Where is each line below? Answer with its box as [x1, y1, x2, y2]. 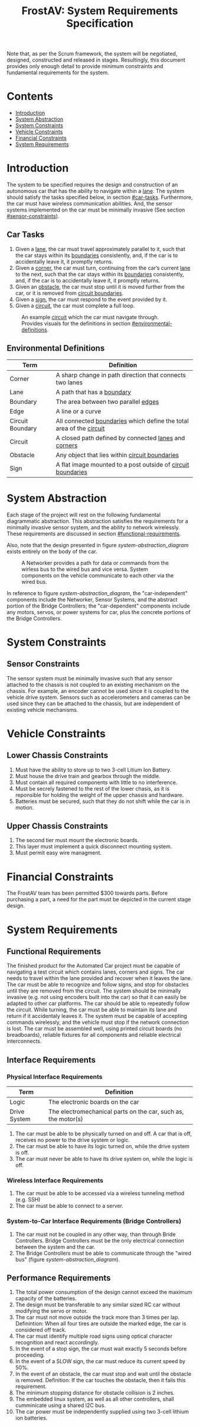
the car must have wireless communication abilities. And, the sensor [6, 200, 173, 207]
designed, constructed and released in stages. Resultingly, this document [6, 56, 185, 63]
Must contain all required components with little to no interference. [15, 779, 178, 786]
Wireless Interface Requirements [6, 1176, 104, 1184]
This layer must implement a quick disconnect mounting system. [15, 843, 172, 850]
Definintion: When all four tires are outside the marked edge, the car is [15, 1320, 187, 1327]
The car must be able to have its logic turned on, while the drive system [15, 1143, 190, 1150]
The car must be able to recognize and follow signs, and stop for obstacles [6, 981, 189, 988]
